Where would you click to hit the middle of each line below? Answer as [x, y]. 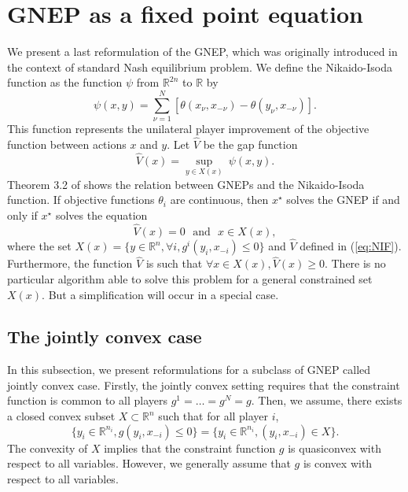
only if [22, 215]
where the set [39, 246]
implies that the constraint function [190, 448]
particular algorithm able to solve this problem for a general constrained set [190, 278]
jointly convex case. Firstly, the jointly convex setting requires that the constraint [204, 385]
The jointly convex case [105, 337]
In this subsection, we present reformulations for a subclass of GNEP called [189, 370]
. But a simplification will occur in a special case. [160, 294]
